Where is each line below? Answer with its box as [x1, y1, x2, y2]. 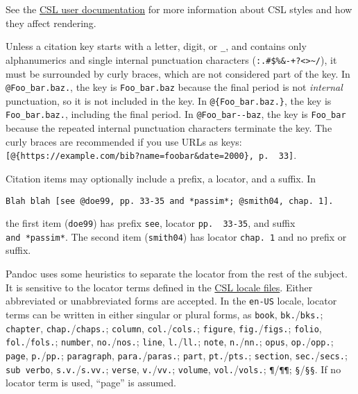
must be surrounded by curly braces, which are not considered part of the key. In [6, 66, 350, 80]
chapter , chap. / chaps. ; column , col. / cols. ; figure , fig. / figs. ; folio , [6, 320, 322, 335]
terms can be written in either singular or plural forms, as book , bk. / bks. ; [6, 307, 323, 321]
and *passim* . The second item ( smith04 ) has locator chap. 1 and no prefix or [6, 229, 347, 243]
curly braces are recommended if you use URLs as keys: [6, 134, 242, 148]
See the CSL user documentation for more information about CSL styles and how [6, 2, 352, 16]
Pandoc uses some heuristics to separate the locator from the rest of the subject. [6, 266, 348, 281]
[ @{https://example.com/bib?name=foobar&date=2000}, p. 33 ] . [6, 148, 297, 162]
